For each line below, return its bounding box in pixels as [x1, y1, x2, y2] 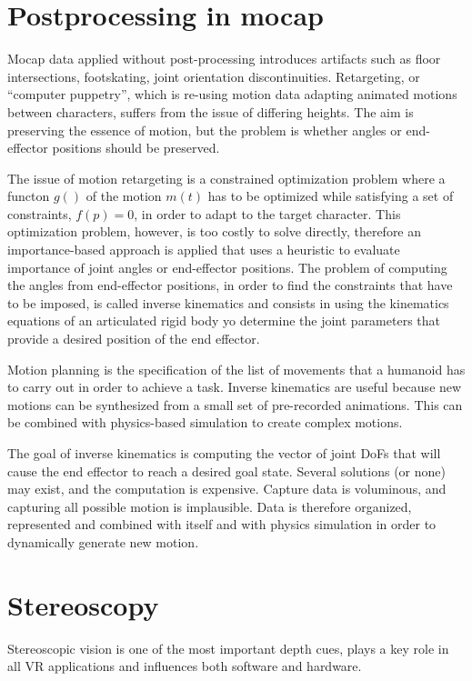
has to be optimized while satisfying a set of [207, 186, 454, 205]
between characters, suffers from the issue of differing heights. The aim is [7, 102, 414, 121]
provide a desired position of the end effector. [7, 329, 260, 348]
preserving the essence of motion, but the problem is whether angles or [7, 120, 402, 139]
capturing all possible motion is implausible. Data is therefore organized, [7, 496, 412, 516]
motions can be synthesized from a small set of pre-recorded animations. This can [7, 395, 463, 414]
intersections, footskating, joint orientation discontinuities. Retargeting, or [7, 66, 420, 85]
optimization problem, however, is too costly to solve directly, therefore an [7, 222, 422, 241]
